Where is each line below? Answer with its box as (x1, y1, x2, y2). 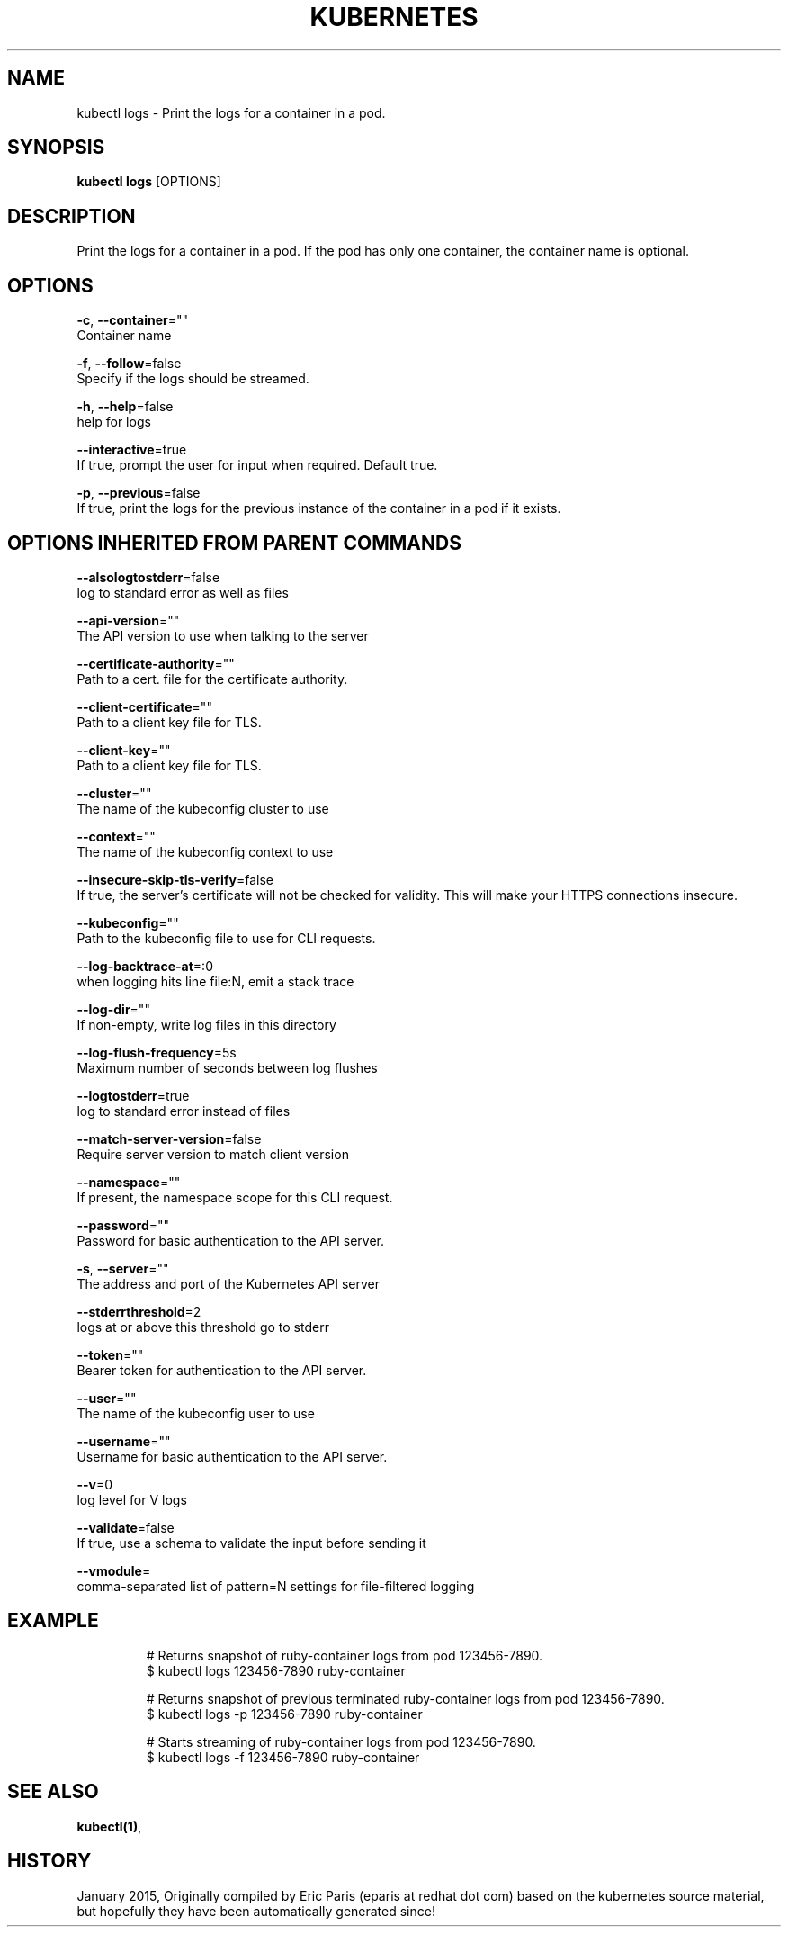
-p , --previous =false (76, 485, 201, 501)
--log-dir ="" (76, 1001, 150, 1017)
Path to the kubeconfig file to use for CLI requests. (76, 930, 376, 946)
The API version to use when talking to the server (76, 627, 369, 643)
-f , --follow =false (76, 355, 182, 372)
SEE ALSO (7, 1780, 99, 1804)
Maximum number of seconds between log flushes (76, 1059, 378, 1075)
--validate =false (76, 1519, 175, 1535)
